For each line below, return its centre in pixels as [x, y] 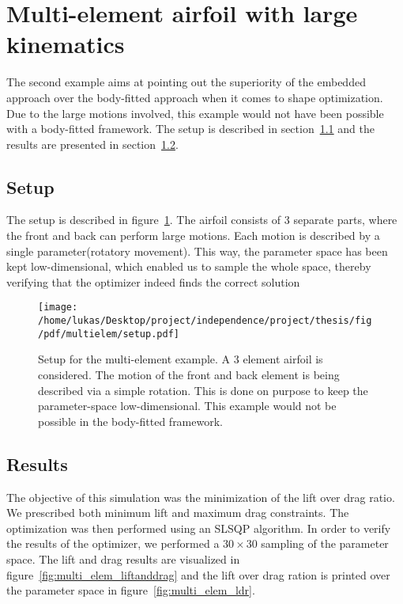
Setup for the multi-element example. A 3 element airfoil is [181, 359]
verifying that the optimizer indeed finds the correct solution [153, 281]
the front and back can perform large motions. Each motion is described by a [193, 236]
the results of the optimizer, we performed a [113, 543]
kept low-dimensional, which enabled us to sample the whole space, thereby [189, 266]
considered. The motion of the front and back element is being [189, 375]
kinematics [66, 44]
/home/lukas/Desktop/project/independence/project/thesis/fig [205, 321]
